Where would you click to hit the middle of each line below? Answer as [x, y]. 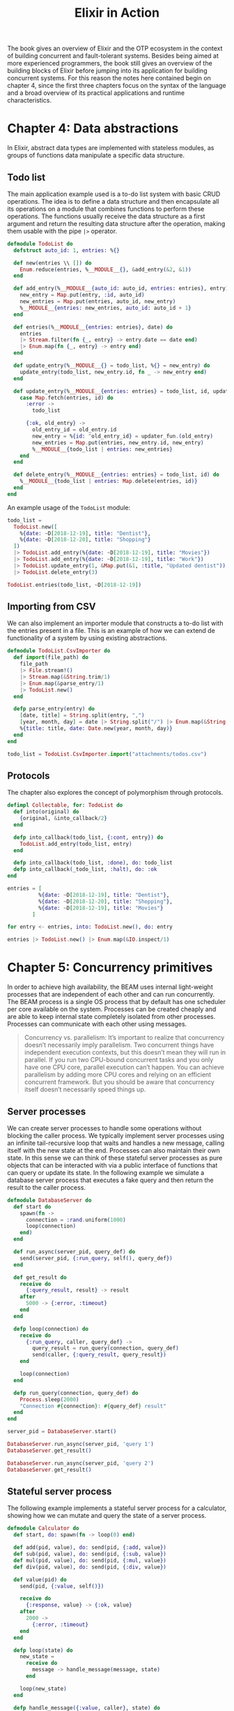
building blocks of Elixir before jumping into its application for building [107, 70]
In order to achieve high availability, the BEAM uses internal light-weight [110, 987]
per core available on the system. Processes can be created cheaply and [112, 1009]
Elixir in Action [117, 13]
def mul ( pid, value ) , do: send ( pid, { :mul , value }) [90, 1560]
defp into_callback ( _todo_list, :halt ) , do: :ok [85, 869]
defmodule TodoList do [40, 244]
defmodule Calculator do [43, 1529]
